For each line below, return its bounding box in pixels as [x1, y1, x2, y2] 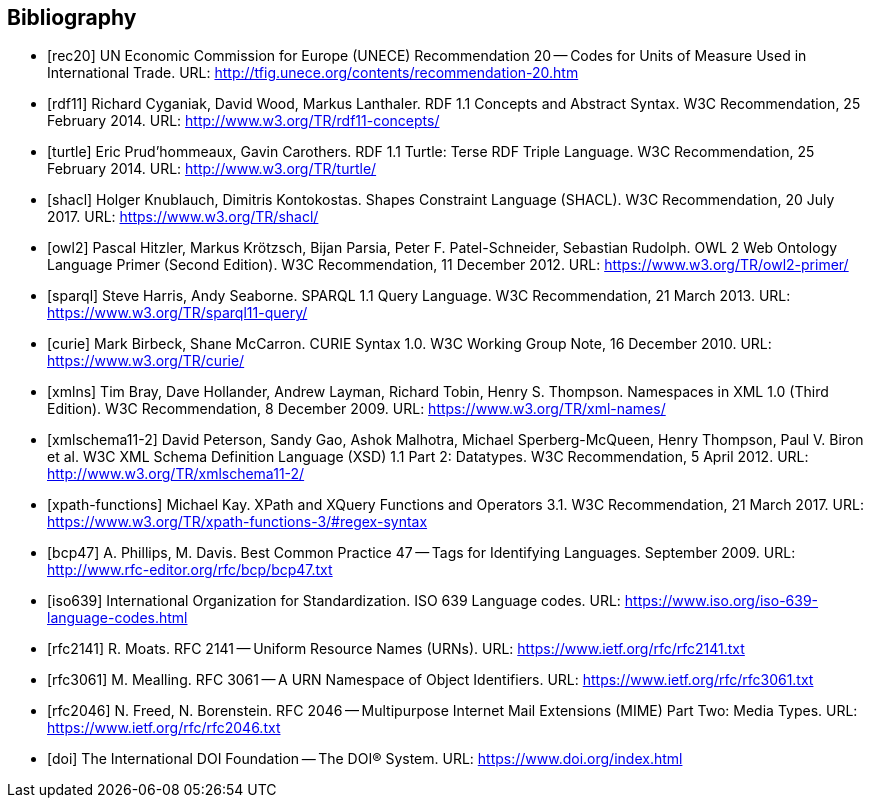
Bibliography [7, 5, 137, 30]
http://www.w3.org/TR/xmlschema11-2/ [47, 465, 305, 483]
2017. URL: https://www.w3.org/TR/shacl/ [47, 208, 319, 226]
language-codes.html [47, 609, 188, 627]
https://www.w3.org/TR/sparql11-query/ [47, 304, 308, 322]
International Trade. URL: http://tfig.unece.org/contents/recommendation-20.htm [47, 64, 579, 82]
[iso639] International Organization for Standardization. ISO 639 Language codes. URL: [47, 592, 621, 610]
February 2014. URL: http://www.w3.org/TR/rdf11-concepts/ [47, 112, 440, 130]
